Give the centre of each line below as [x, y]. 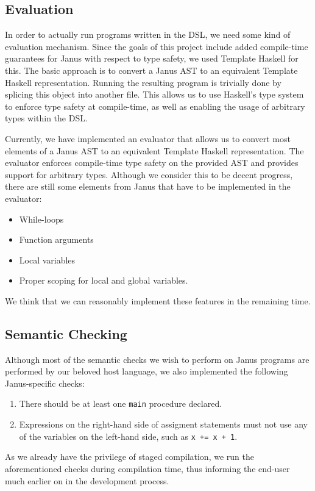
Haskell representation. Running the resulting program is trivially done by [143, 82]
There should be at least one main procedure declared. [121, 403]
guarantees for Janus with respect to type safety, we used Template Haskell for [152, 58]
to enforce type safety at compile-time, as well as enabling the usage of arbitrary [155, 106]
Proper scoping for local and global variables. [104, 280]
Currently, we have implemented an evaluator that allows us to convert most [148, 138]
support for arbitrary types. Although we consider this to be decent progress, [149, 174]
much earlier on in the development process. [87, 480]
